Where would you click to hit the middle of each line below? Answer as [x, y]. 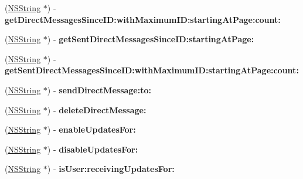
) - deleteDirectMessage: [97, 109]
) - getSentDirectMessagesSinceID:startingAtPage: [151, 39]
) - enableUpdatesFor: [91, 129]
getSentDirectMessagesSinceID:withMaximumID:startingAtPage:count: [152, 70]
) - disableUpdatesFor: [93, 149]
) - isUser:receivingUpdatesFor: [111, 169]
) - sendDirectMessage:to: [99, 89]
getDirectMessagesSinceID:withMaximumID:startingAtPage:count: [143, 19]
